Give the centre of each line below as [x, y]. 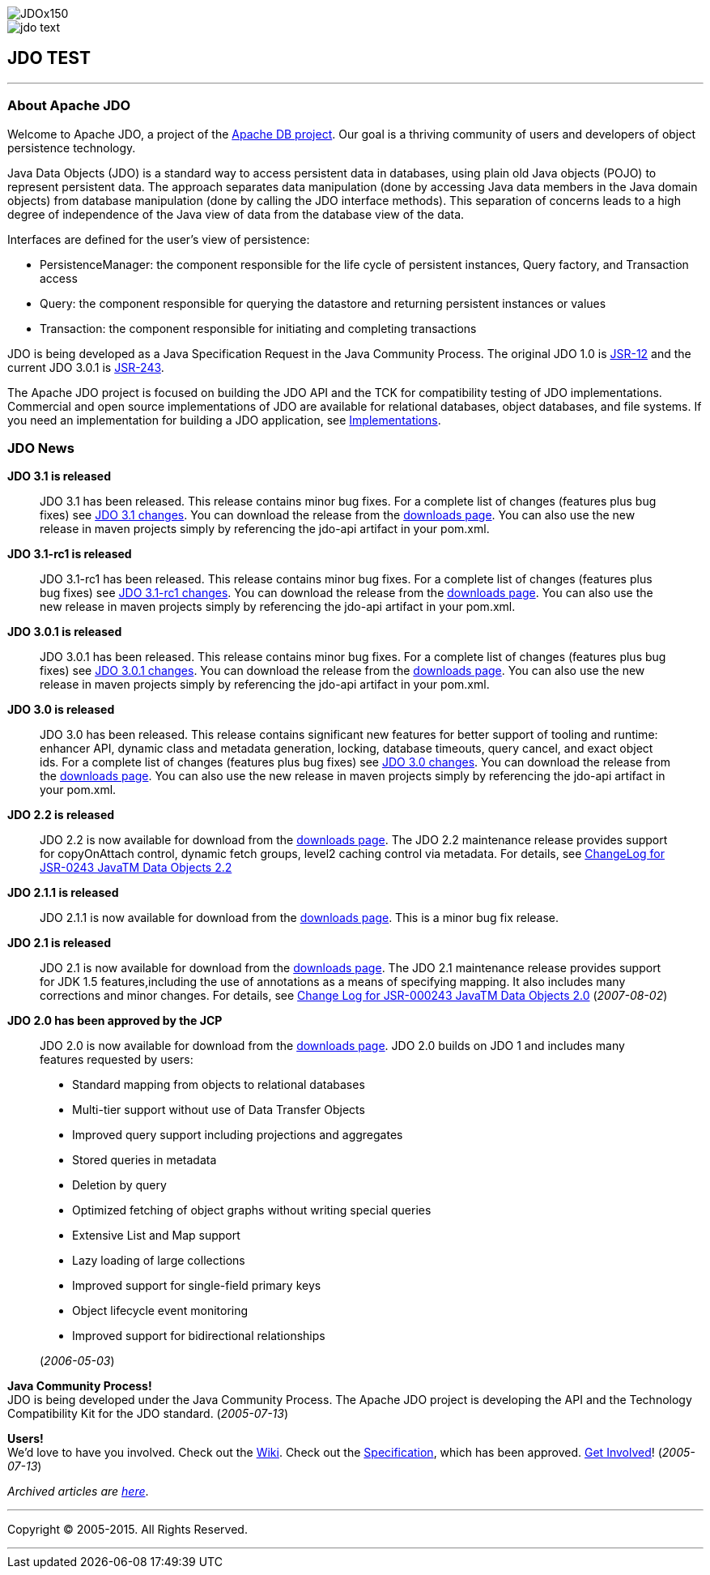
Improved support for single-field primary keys [197, 1286]
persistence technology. [72, 147]
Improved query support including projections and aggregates [238, 1135]
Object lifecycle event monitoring [160, 1311]
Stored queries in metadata [145, 1160]
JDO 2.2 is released [61, 815]
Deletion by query [119, 1185]
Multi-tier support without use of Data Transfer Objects [219, 1110]
